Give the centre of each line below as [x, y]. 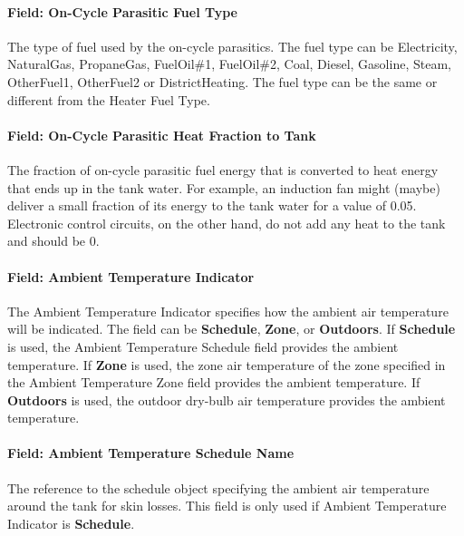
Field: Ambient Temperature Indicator [131, 276]
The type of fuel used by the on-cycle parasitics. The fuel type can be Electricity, [232, 46]
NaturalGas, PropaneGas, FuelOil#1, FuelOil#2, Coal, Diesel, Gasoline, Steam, [229, 64]
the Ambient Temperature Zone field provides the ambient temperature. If [214, 382]
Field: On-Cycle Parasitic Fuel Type [122, 11]
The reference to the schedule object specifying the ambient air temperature [218, 487]
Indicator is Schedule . [71, 523]
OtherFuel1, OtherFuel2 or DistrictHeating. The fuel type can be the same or [222, 81]
